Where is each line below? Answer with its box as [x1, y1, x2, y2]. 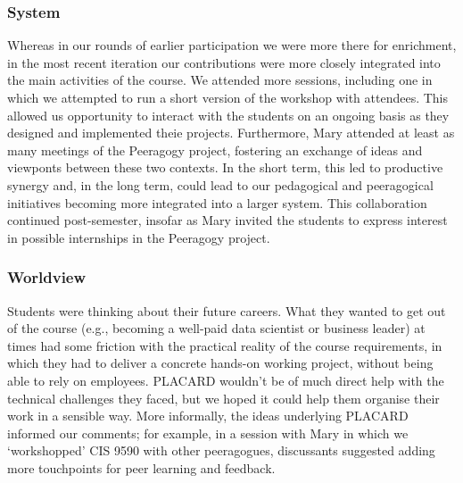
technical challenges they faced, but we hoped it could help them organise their [7, 388, 440, 407]
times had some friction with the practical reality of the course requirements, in [7, 336, 442, 354]
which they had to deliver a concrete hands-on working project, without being [7, 354, 434, 372]
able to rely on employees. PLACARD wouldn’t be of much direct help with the [7, 371, 444, 389]
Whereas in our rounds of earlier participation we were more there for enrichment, [7, 36, 457, 54]
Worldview [7, 266, 87, 288]
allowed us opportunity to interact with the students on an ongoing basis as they [7, 105, 450, 124]
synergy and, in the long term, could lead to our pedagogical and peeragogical [7, 175, 434, 194]
